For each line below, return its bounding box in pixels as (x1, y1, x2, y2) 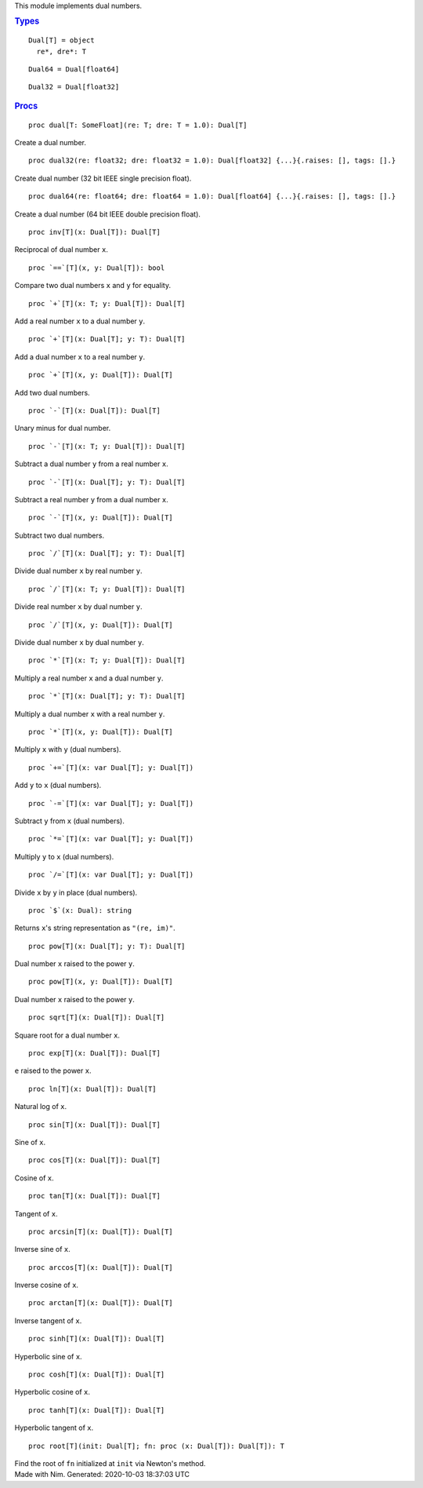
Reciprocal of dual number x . (14, 245, 109, 254)
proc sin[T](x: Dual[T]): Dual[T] (28, 1120, 161, 1129)
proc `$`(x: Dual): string (28, 906, 132, 914)
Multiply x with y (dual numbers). (14, 745, 121, 754)
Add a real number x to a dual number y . (14, 316, 146, 326)
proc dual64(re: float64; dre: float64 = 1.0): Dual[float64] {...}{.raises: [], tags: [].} (28, 192, 396, 201)
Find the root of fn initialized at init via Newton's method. (14, 1459, 206, 1468)
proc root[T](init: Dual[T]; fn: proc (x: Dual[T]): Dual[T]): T (28, 1441, 285, 1450)
